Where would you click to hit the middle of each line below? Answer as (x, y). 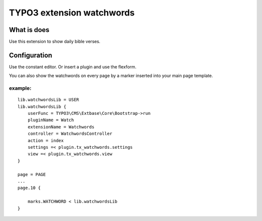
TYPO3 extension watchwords (72, 13)
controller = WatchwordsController (70, 134)
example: (20, 88)
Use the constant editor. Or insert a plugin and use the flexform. (73, 67)
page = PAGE (32, 174)
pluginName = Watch (51, 120)
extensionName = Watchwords (61, 127)
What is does (29, 30)
